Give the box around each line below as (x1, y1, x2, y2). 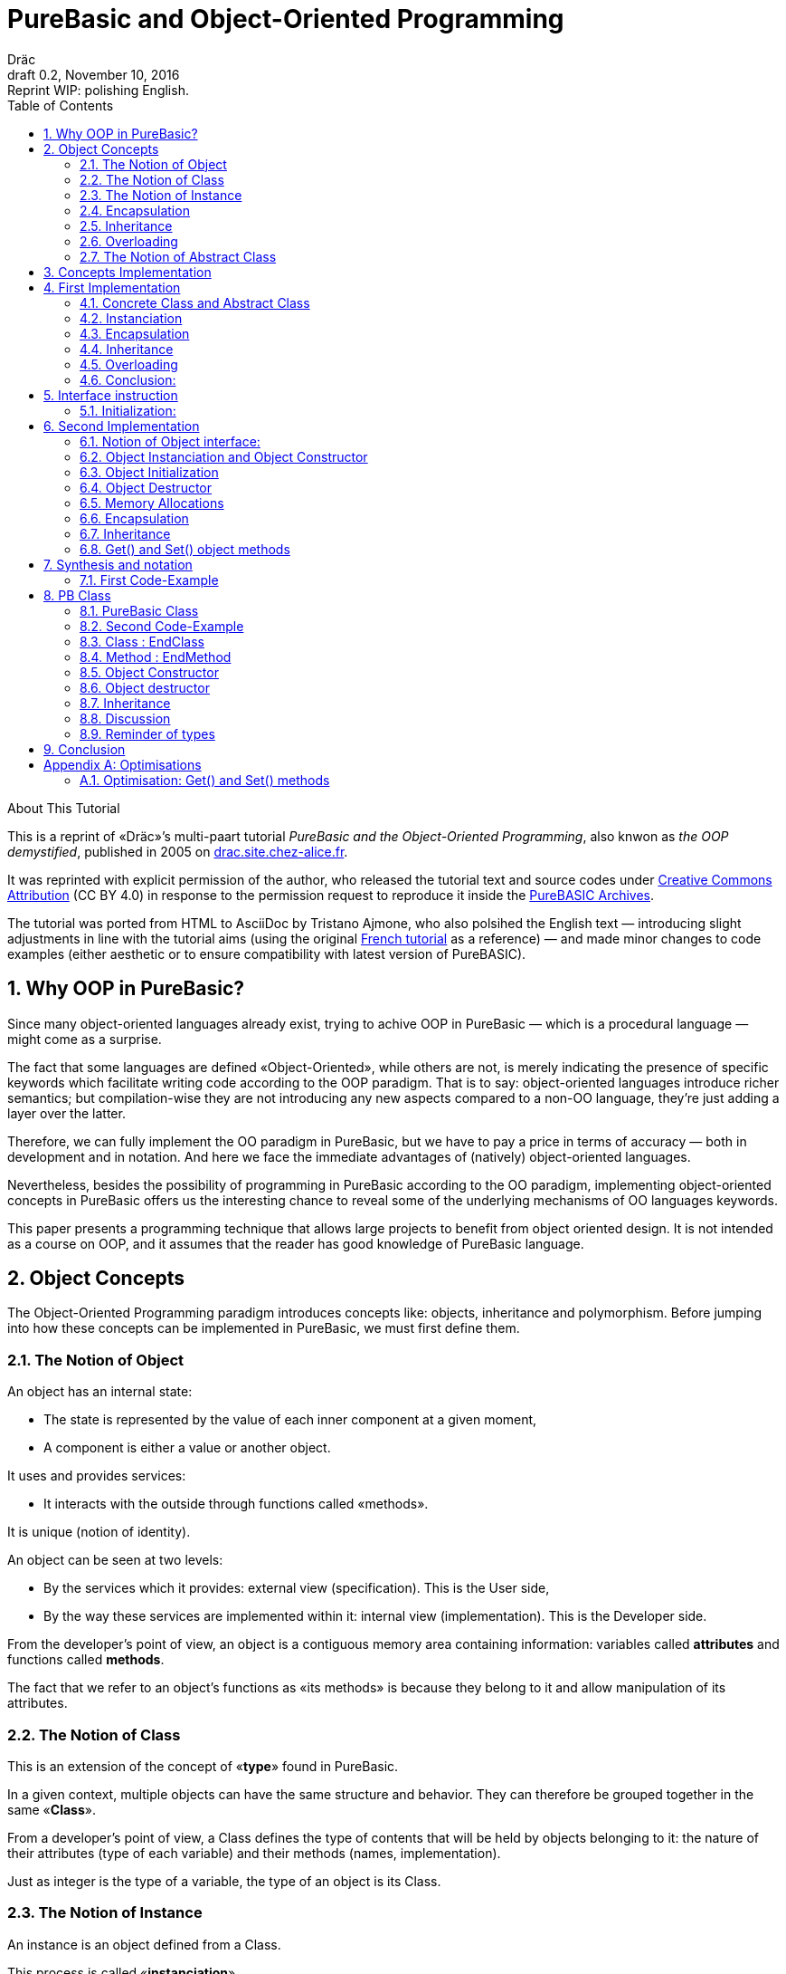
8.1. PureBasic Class (80, 602, 199, 618)
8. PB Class (43, 587, 111, 603)
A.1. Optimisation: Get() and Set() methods (80, 771, 330, 788)
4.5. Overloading (80, 356, 178, 372)
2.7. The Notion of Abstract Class (80, 248, 277, 264)
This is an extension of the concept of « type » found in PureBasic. (7, 1758, 399, 1774)
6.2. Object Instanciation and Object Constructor (80, 448, 368, 465)
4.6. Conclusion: (80, 371, 176, 388)
